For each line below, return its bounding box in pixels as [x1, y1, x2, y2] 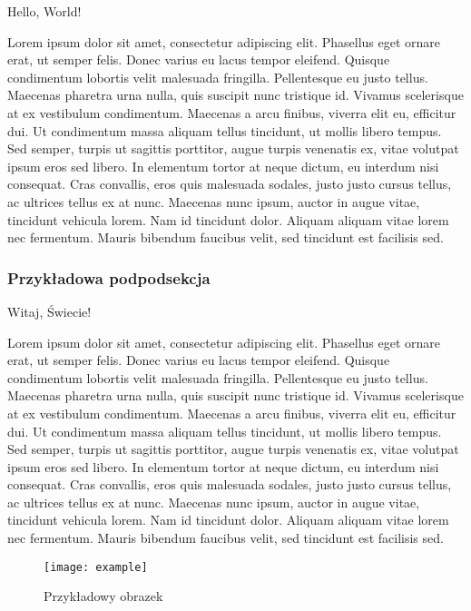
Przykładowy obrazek [44, 586, 163, 606]
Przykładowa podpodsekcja [7, 266, 211, 289]
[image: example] [44, 560, 148, 574]
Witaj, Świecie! [7, 301, 92, 320]
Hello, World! [7, 2, 82, 20]
